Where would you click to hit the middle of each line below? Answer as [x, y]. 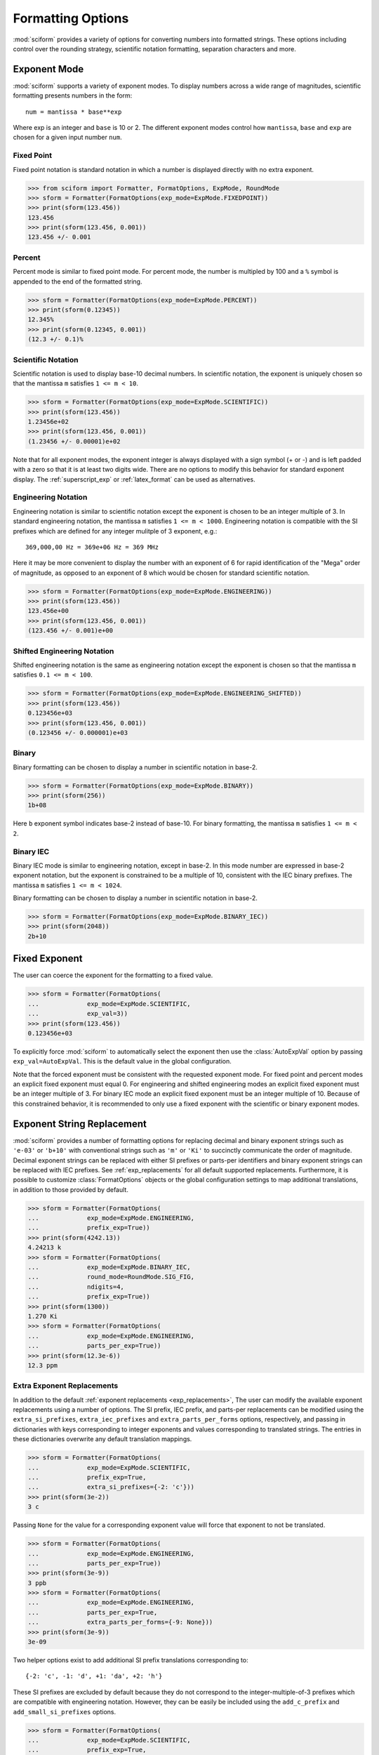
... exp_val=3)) [78, 1014]
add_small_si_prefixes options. [64, 1711]
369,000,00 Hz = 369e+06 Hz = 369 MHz [92, 547]
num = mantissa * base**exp [74, 112]
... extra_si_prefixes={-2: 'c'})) [111, 1487]
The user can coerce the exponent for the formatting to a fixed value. [113, 975]
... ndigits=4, [76, 1287]
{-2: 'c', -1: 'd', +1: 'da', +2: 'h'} [94, 1676]
